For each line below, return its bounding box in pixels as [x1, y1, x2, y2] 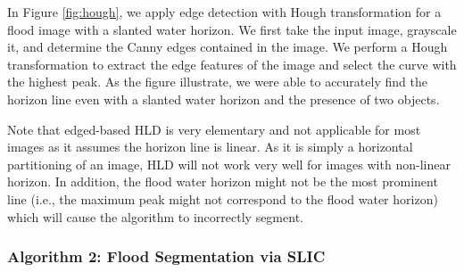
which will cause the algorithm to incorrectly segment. [7, 207, 303, 226]
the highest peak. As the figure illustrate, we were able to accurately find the [7, 72, 427, 91]
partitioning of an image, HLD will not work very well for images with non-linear [7, 154, 451, 173]
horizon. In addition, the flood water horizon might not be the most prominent [7, 172, 438, 191]
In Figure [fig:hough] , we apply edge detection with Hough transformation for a [7, 3, 442, 21]
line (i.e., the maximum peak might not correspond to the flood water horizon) [7, 189, 438, 208]
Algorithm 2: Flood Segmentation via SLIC [7, 245, 326, 268]
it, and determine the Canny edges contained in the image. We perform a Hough [7, 37, 448, 56]
